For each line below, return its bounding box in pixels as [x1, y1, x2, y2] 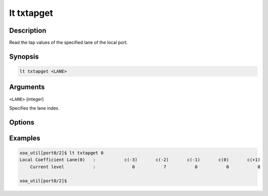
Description [9, 26, 47, 35]
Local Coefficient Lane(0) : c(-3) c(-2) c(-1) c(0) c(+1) [19, 157, 261, 163]
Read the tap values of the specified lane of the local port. [9, 40, 128, 46]
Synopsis [9, 52, 39, 61]
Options [9, 118, 35, 127]
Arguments [9, 83, 45, 91]
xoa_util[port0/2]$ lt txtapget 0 [19, 150, 104, 156]
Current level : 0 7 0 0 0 [30, 164, 261, 170]
